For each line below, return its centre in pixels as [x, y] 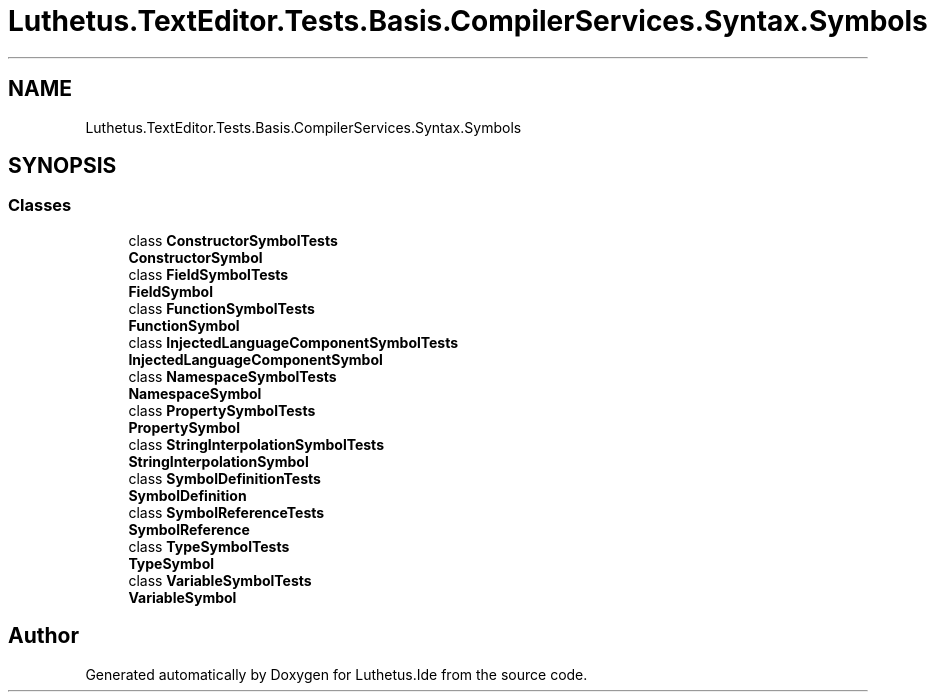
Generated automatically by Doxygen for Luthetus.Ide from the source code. [336, 674]
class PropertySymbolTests [222, 410]
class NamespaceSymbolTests [232, 376]
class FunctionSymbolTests [221, 308]
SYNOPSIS [62, 166]
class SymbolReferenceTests [226, 512]
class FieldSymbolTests [208, 274]
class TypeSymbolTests [209, 546]
